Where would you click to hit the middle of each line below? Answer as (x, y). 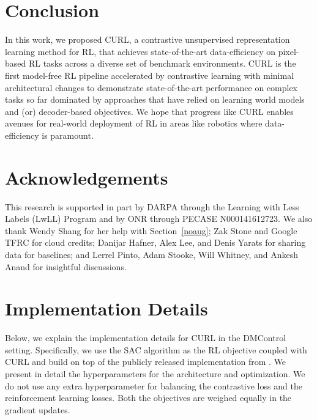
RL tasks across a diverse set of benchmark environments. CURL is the (162, 63)
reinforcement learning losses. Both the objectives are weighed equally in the (148, 398)
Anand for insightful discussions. (66, 266)
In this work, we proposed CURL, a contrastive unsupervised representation (147, 39)
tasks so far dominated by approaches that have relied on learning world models (155, 99)
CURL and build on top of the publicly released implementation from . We (146, 362)
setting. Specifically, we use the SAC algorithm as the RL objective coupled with (156, 349)
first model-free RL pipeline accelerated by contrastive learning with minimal (150, 75)
